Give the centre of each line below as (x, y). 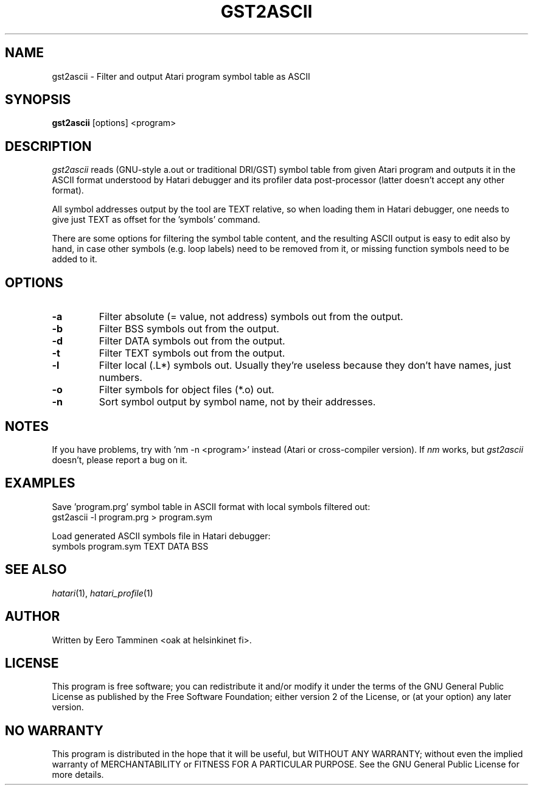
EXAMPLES (40, 483)
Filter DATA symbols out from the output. (192, 341)
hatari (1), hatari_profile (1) (103, 593)
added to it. (75, 259)
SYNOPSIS (38, 100)
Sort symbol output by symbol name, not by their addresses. (237, 402)
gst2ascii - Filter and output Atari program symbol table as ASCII (181, 76)
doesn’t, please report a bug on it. (120, 460)
